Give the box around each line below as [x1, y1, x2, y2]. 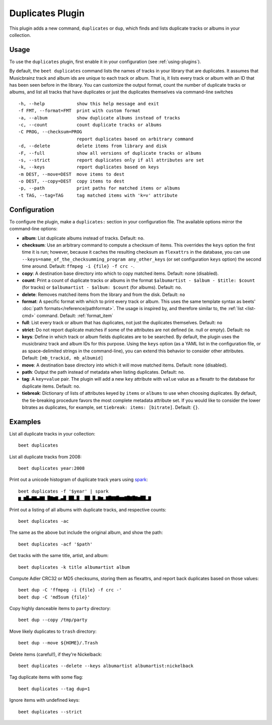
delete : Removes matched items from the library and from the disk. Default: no [22, 291, 185, 297]
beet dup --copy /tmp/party [18, 617, 88, 623]
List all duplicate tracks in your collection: [9, 431, 96, 437]
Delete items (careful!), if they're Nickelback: [9, 651, 102, 657]
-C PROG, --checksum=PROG [18, 129, 83, 135]
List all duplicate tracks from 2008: [9, 454, 82, 460]
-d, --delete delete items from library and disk [18, 143, 167, 149]
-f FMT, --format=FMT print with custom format [18, 108, 141, 113]
